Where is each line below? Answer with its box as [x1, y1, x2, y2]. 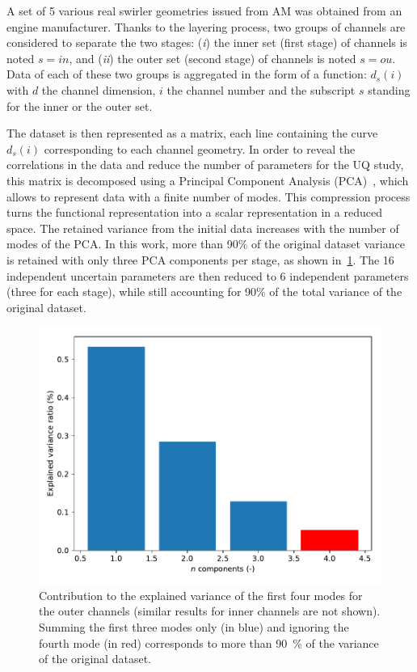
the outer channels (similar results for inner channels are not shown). [39, 602, 381, 619]
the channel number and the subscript [166, 81, 356, 98]
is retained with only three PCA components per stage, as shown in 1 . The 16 [6, 251, 394, 268]
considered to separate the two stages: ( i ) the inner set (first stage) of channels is [6, 34, 407, 51]
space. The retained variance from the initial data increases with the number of [6, 219, 399, 236]
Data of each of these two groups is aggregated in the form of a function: [6, 66, 367, 82]
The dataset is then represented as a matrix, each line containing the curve [6, 125, 378, 142]
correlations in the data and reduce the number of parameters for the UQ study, [6, 156, 404, 173]
